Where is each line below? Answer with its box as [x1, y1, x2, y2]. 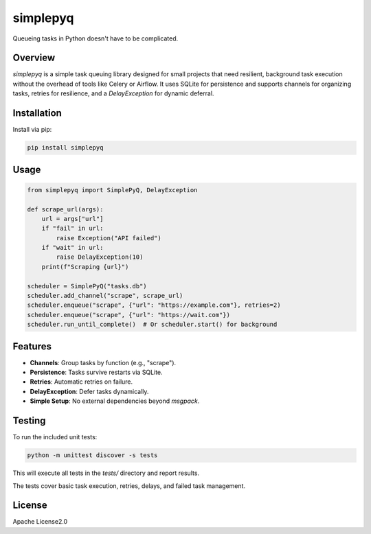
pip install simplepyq [27, 144, 104, 152]
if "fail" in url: [41, 224, 104, 233]
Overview [12, 52, 56, 64]
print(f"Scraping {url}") [41, 263, 129, 270]
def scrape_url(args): [27, 205, 104, 213]
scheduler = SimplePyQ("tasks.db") [27, 282, 147, 290]
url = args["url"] [41, 215, 104, 222]
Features [12, 340, 52, 352]
